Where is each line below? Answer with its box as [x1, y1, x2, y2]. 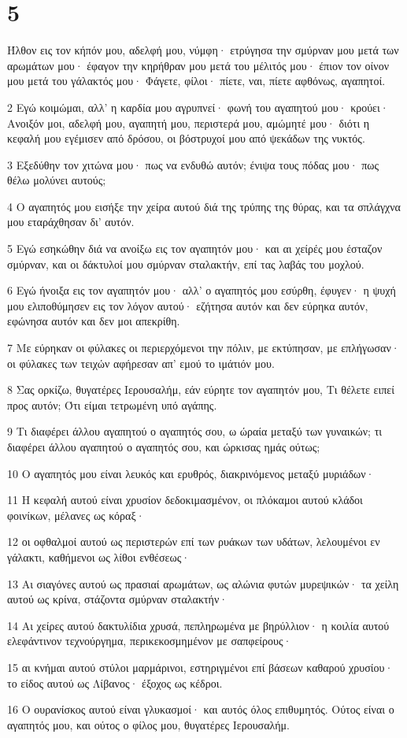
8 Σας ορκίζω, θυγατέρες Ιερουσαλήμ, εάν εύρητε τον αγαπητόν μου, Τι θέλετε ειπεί [7, 381, 394, 398]
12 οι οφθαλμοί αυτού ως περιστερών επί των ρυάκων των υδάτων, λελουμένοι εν [7, 533, 380, 550]
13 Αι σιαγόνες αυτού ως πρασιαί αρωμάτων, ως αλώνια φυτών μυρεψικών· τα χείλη [7, 575, 399, 592]
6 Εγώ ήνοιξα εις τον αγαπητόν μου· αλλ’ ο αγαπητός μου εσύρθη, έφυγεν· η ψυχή [7, 282, 396, 299]
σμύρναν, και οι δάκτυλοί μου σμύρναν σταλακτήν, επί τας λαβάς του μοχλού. [7, 255, 364, 272]
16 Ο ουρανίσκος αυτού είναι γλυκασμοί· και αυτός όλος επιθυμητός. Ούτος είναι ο [7, 701, 394, 718]
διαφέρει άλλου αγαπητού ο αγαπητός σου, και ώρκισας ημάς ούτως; [7, 439, 320, 454]
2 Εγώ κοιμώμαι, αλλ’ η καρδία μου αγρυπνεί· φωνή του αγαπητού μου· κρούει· [7, 98, 389, 115]
